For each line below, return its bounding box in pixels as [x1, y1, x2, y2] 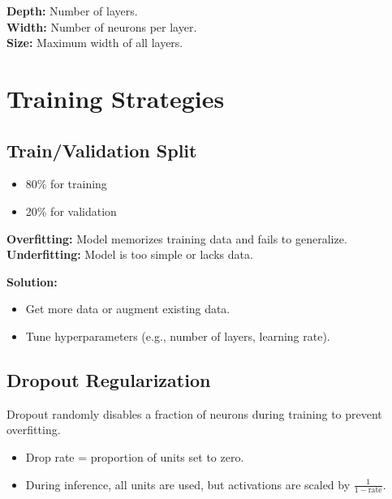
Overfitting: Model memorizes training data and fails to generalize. [6, 230, 347, 247]
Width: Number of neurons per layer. [6, 18, 197, 35]
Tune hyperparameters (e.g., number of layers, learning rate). [25, 327, 330, 344]
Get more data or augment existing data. [25, 300, 230, 317]
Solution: [6, 273, 58, 290]
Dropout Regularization [6, 367, 211, 392]
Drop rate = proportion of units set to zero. [25, 448, 244, 465]
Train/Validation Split [6, 137, 197, 162]
